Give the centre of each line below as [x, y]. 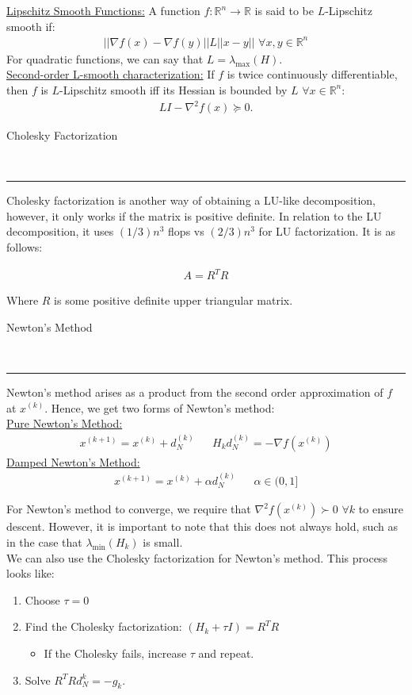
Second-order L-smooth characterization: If [111, 74]
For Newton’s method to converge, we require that [129, 509]
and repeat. [226, 653]
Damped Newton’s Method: [73, 461]
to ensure [381, 509]
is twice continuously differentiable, [312, 74]
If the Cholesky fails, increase [115, 653]
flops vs [186, 231]
